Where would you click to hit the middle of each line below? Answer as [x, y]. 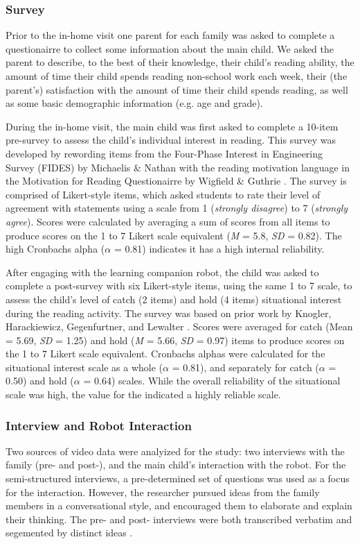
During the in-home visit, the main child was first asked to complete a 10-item [172, 126]
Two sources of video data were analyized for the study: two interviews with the [175, 451]
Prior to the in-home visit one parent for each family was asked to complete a [170, 35]
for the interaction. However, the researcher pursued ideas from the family [163, 492]
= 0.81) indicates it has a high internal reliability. [219, 249]
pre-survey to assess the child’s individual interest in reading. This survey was [171, 140]
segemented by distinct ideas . [69, 533]
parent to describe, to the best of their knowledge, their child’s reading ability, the [180, 62]
